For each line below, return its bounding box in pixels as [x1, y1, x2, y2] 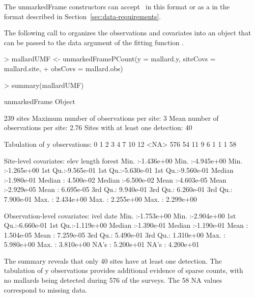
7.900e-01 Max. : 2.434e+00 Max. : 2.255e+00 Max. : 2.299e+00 [4, 193, 197, 204]
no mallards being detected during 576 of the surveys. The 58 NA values [4, 275, 222, 285]
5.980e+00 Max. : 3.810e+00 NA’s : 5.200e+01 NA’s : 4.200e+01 [4, 239, 199, 249]
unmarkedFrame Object [4, 96, 75, 107]
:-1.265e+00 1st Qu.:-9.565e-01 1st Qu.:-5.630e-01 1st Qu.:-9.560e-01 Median [4, 165, 234, 175]
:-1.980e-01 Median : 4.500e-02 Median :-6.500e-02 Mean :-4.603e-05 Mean [4, 174, 227, 185]
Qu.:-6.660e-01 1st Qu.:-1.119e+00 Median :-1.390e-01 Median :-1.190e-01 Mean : [4, 220, 248, 230]
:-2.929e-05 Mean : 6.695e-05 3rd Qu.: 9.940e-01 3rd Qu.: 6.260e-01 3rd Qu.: [4, 184, 232, 194]
